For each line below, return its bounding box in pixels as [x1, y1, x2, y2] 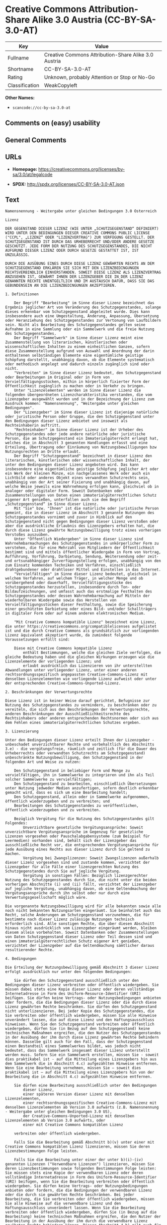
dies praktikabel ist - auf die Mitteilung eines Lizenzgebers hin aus [5, 1057, 157, 1062]
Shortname [7, 65, 34, 72]
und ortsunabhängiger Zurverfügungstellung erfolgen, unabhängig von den [5, 559, 162, 564]
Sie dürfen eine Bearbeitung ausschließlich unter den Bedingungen [14, 1083, 157, 1088]
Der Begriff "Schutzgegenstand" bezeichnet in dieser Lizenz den [14, 454, 153, 459]
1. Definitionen [5, 292, 39, 297]
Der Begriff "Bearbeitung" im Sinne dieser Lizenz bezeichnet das [14, 301, 155, 306]
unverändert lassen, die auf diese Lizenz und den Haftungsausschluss [5, 1018, 155, 1023]
